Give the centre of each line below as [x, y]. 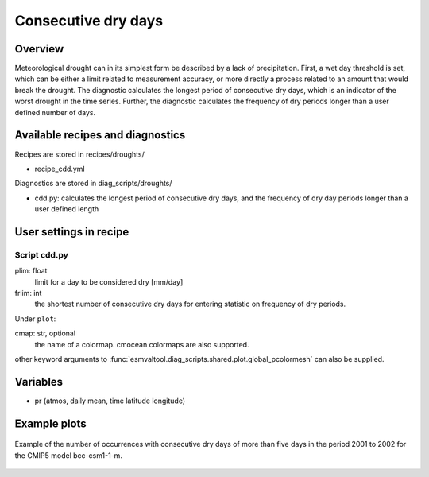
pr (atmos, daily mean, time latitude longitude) [110, 401]
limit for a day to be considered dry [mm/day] [109, 281]
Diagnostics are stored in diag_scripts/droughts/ [93, 184]
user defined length [67, 209]
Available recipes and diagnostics [100, 135]
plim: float [31, 271]
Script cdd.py [42, 254]
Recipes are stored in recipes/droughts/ [79, 154]
